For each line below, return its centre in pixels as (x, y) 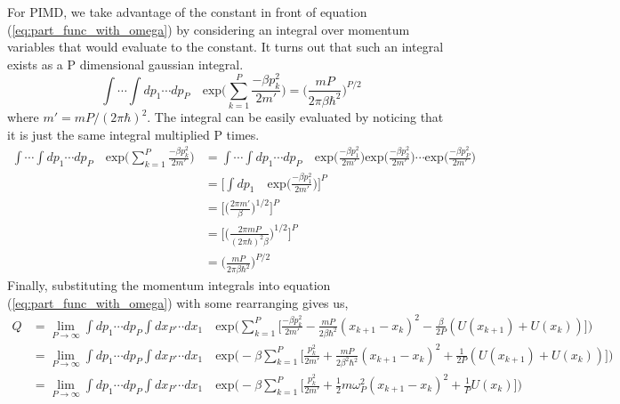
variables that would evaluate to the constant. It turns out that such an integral (225, 47)
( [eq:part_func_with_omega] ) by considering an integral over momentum (209, 29)
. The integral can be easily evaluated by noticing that (295, 117)
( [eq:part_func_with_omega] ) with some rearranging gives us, (178, 302)
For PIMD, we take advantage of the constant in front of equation (187, 12)
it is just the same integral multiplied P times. (133, 134)
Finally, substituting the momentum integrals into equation (169, 285)
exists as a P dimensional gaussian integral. (125, 64)
